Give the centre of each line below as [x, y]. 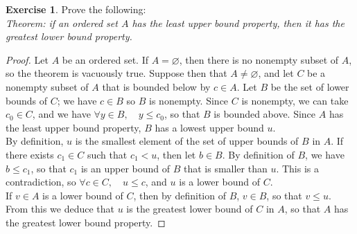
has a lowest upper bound [209, 127]
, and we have [61, 114]
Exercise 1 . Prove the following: [76, 9]
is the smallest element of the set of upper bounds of [187, 141]
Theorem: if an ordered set [62, 22]
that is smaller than [225, 168]
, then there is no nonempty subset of [259, 59]
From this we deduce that [60, 209]
